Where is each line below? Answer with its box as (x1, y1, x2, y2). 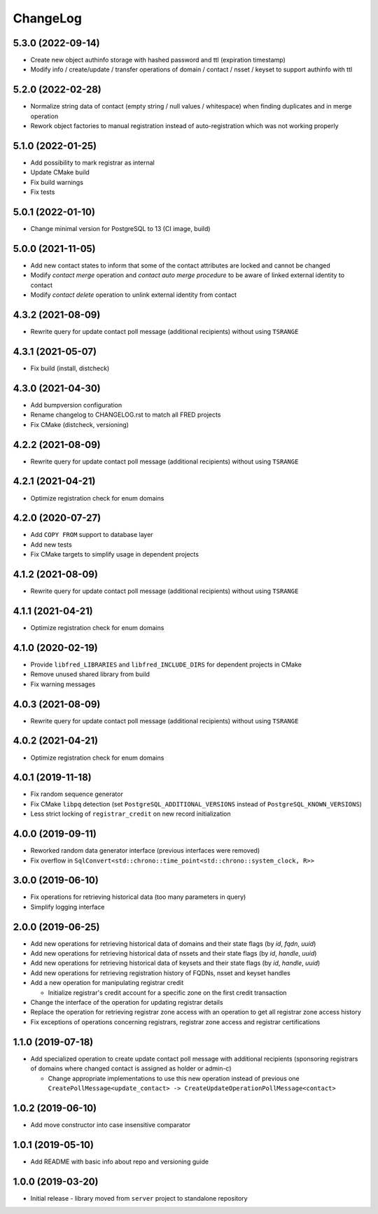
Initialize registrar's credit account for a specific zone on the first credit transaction (48, 988, 287, 997)
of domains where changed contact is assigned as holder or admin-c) (30, 1064, 232, 1073)
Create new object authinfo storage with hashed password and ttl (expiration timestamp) (30, 56, 286, 64)
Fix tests (30, 188, 55, 196)
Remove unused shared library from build (30, 670, 150, 678)
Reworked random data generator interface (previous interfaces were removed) (30, 846, 260, 855)
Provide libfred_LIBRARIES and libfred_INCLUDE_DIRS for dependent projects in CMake (30, 660, 302, 669)
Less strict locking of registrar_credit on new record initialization (30, 809, 231, 818)
